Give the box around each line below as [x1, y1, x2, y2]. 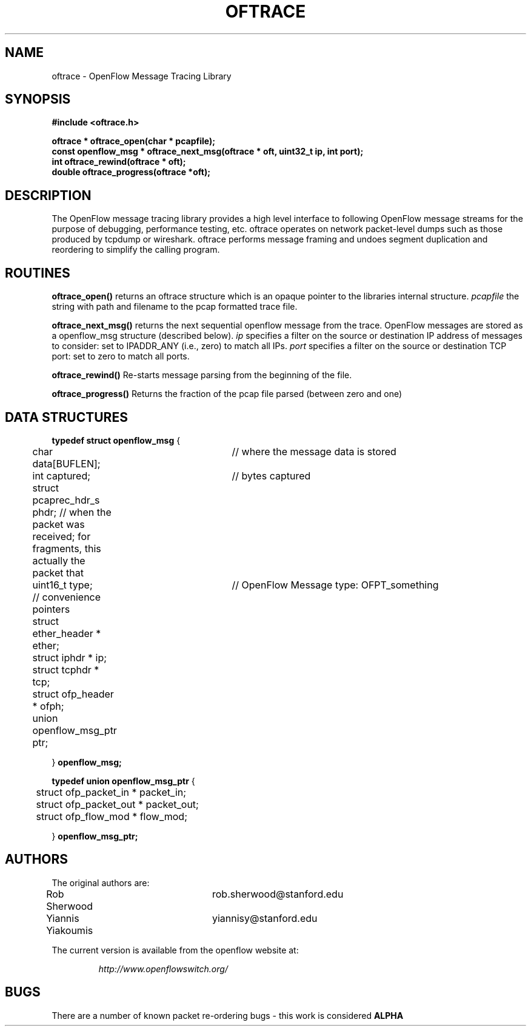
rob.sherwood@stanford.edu [212, 887, 344, 900]
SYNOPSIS [5, 92, 71, 107]
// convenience [32, 590, 101, 603]
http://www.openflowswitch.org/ [98, 963, 228, 974]
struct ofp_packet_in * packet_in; [36, 786, 187, 798]
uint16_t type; [32, 578, 93, 591]
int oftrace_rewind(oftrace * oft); [52, 156, 186, 167]
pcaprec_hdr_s [32, 493, 100, 506]
